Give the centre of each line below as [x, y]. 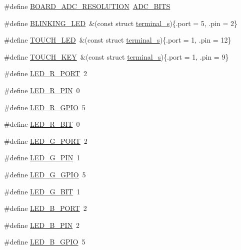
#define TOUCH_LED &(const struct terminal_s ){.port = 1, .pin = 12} [118, 40]
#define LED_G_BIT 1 [42, 191]
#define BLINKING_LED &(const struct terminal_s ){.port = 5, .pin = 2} [121, 23]
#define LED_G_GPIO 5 [45, 174]
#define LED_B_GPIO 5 [45, 242]
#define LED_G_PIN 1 [42, 158]
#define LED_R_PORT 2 [46, 73]
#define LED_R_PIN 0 [42, 90]
